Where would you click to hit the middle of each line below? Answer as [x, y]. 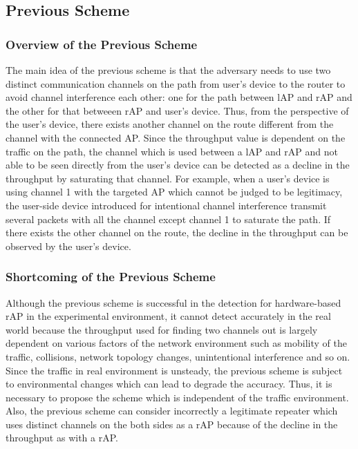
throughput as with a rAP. [62, 438]
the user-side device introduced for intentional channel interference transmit [166, 205]
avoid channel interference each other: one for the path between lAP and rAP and [179, 97]
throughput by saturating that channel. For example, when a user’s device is [168, 178]
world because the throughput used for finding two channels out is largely [162, 329]
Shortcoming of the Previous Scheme [111, 277]
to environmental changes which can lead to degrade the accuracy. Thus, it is [169, 384]
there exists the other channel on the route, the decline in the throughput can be [177, 232]
